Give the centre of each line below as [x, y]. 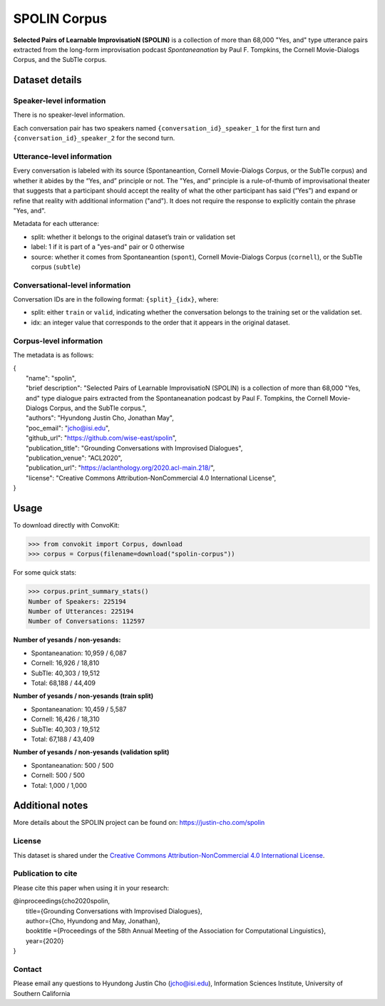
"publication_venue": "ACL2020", [74, 458]
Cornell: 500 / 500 [58, 775]
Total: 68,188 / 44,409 [63, 683]
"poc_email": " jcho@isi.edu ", [68, 428]
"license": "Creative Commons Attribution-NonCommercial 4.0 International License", [151, 478]
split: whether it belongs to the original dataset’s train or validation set [133, 237]
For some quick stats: [45, 573]
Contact [27, 969]
